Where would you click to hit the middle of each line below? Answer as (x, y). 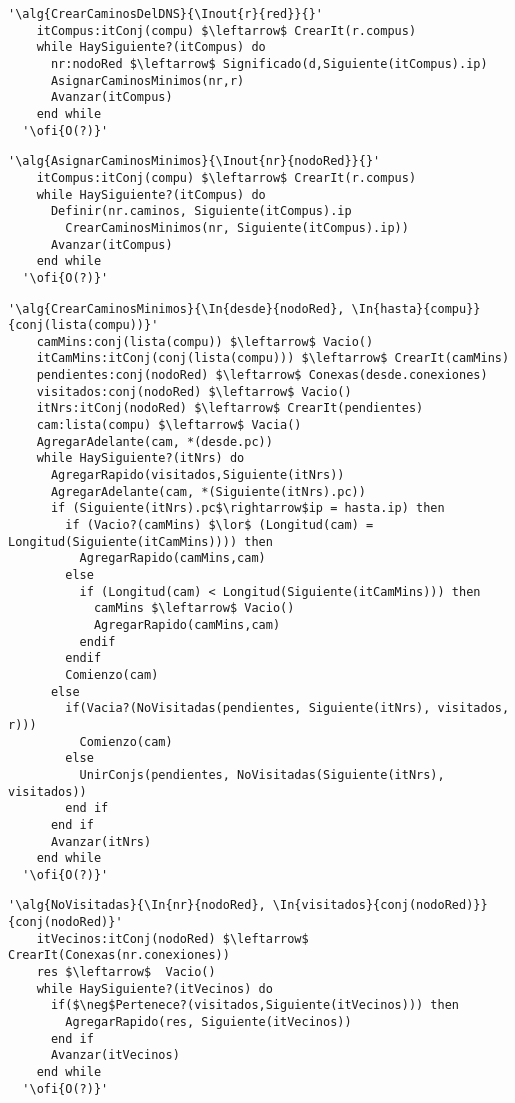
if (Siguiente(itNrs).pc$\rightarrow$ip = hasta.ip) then (247, 508)
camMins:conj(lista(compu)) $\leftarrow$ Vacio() (205, 341)
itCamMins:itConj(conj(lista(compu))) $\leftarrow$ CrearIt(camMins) (273, 358)
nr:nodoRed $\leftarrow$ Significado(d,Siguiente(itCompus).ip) (269, 63)
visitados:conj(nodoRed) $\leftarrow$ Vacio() (194, 391)
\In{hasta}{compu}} (416, 308)
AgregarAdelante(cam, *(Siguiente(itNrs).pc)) (208, 491)
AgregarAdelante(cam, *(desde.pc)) (154, 441)
